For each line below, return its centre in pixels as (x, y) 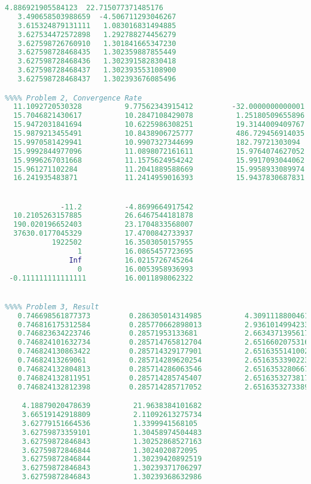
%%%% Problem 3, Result (52, 307)
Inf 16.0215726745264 (131, 260)
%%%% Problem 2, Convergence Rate (74, 98)
